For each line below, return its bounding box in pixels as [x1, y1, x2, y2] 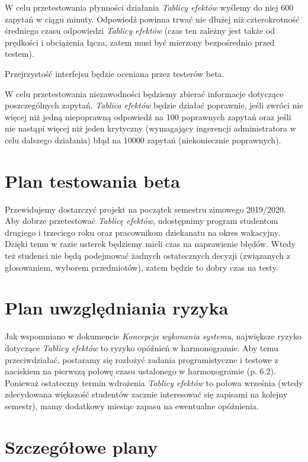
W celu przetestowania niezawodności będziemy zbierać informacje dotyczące [5, 87, 284, 100]
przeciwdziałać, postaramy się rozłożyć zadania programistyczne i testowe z [5, 353, 278, 365]
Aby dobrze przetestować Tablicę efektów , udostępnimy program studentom [5, 214, 278, 227]
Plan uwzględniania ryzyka [5, 296, 229, 320]
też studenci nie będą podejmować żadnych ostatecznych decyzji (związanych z [5, 249, 290, 262]
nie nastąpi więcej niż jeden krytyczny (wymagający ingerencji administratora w [5, 122, 296, 134]
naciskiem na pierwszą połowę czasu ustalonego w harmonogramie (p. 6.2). [5, 365, 276, 377]
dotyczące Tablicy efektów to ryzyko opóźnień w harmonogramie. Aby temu [5, 341, 278, 354]
